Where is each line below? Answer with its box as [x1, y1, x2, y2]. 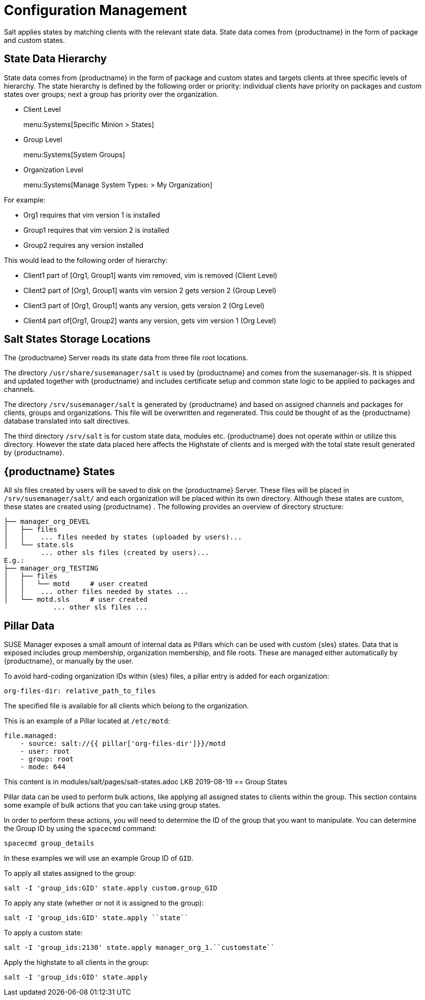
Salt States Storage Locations [4, 333, 150, 346]
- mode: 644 [20, 763, 66, 771]
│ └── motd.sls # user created [4, 595, 148, 604]
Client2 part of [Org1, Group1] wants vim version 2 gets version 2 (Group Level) [23, 286, 277, 295]
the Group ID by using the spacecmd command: [4, 824, 157, 833]
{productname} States [4, 465, 115, 478]
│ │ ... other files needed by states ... [4, 588, 189, 596]
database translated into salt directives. [4, 417, 130, 426]
